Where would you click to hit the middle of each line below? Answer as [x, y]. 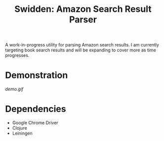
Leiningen [22, 133]
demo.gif [14, 89]
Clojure [20, 128]
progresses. [17, 55]
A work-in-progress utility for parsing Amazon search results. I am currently [82, 45]
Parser [83, 20]
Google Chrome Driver [35, 123]
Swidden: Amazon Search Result [83, 9]
